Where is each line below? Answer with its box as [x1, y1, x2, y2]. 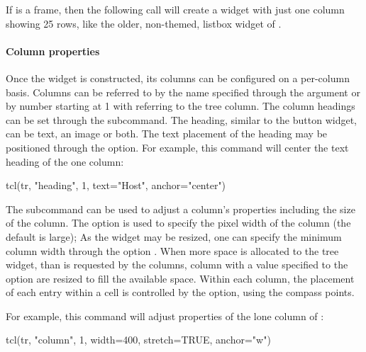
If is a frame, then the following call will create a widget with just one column [6, 2, 345, 16]
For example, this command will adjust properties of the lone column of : [6, 308, 324, 323]
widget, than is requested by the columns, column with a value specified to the [6, 257, 348, 272]
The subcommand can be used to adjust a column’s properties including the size [6, 201, 355, 216]
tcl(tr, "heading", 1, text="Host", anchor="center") [6, 178, 226, 193]
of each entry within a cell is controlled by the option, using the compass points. [6, 285, 355, 300]
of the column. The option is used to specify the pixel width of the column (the [6, 215, 351, 230]
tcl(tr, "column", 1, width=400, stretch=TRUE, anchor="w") [6, 332, 271, 347]
